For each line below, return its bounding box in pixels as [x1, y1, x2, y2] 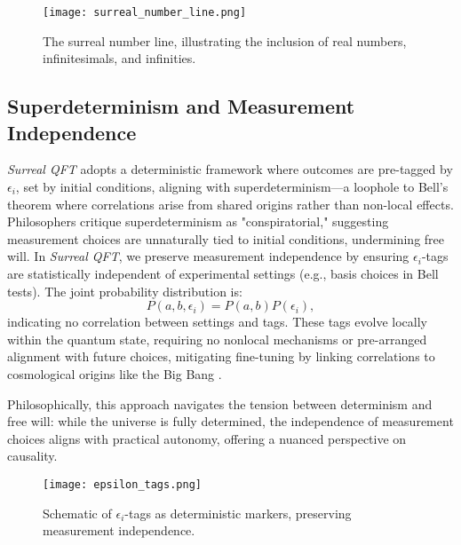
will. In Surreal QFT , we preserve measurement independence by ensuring [7, 247, 409, 265]
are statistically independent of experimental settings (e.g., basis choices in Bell [7, 265, 439, 282]
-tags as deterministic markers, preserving [124, 503, 352, 522]
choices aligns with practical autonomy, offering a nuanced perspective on [7, 429, 407, 447]
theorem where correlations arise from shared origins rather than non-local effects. [7, 194, 454, 213]
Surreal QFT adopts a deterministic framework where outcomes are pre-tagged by [7, 160, 453, 178]
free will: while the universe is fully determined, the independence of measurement [7, 412, 454, 430]
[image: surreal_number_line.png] [43, 6, 247, 19]
